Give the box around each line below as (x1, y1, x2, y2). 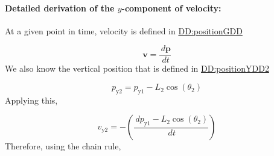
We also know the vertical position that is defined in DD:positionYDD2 (5, 62, 269, 75)
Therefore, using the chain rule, (5, 140, 121, 152)
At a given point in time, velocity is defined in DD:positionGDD (5, 24, 243, 37)
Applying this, (5, 93, 58, 106)
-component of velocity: (121, 1, 221, 14)
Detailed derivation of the (5, 1, 115, 14)
